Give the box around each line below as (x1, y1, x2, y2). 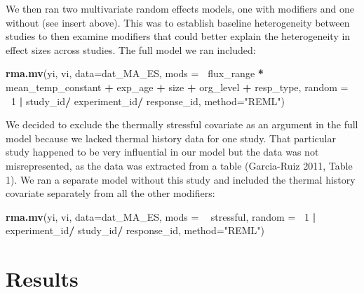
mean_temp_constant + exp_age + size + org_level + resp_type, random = (6, 79, 349, 94)
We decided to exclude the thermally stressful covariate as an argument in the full (6, 117, 358, 132)
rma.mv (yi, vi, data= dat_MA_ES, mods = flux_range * (6, 66, 264, 81)
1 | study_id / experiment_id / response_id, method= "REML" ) (11, 93, 285, 108)
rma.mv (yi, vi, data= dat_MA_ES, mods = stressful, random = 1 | (6, 209, 316, 224)
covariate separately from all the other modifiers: (6, 186, 215, 200)
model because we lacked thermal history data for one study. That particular (6, 130, 336, 145)
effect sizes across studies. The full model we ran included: (6, 42, 256, 57)
